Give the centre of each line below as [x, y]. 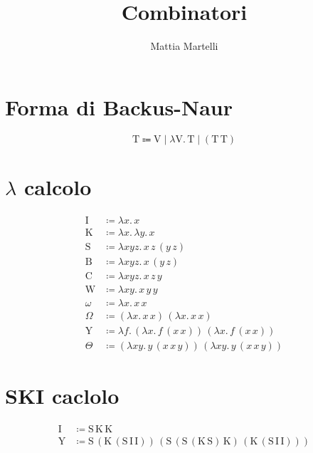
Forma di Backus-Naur [119, 106]
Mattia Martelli [184, 46]
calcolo [58, 186]
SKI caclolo [62, 396]
